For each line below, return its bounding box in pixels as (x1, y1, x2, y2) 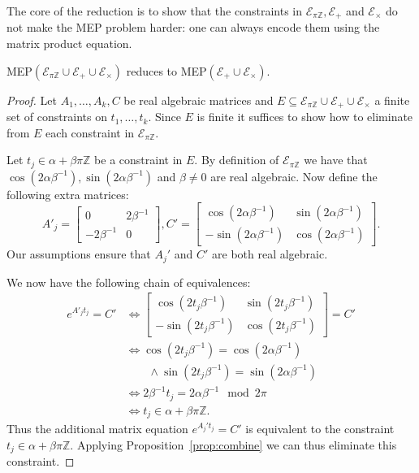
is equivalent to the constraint (245, 420, 395, 437)
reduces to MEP (126, 62, 207, 79)
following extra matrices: (6, 185, 129, 202)
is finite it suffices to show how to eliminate (197, 108, 413, 125)
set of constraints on (6, 108, 107, 125)
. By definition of (194, 151, 279, 168)
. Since (148, 108, 181, 125)
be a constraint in (94, 151, 183, 168)
